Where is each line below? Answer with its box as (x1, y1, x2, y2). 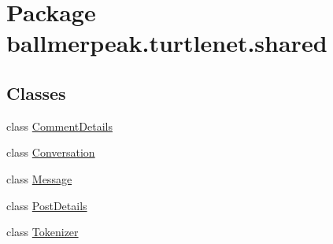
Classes (6, 80, 66, 105)
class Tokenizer (6, 224, 79, 240)
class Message (6, 170, 72, 187)
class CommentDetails (6, 117, 113, 134)
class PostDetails (6, 197, 87, 213)
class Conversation (6, 144, 95, 161)
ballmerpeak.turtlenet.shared (6, 27, 327, 59)
